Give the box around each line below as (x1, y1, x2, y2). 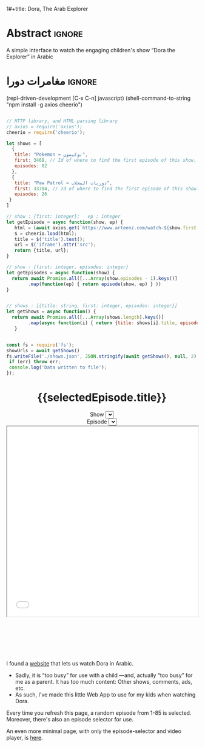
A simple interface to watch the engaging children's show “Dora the (6, 46, 176, 54)
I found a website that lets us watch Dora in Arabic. (6, 660, 134, 667)
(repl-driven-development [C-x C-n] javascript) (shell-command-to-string (6, 94, 191, 102)
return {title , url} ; (14, 248, 69, 254)
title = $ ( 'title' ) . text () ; (14, 236, 86, 242)
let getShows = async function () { (6, 308, 96, 315)
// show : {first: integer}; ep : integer (6, 214, 121, 220)
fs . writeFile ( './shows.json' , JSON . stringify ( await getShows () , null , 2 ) (6, 353, 197, 360)
